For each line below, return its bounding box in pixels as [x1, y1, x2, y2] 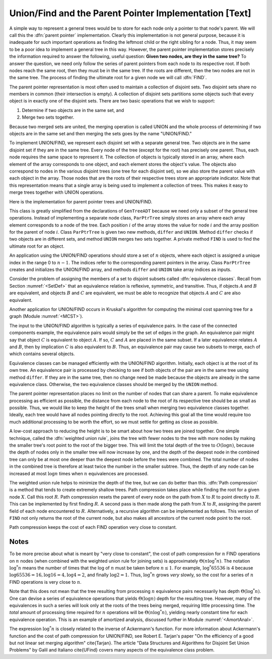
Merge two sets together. [22, 114, 75, 121]
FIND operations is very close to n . [9, 579, 82, 585]
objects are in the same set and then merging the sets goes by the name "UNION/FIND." [9, 131, 192, 137]
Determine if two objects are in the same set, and [22, 107, 124, 113]
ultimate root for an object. [9, 243, 65, 249]
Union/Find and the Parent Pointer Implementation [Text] [9, 8, 251, 19]
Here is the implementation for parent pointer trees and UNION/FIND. [9, 198, 153, 204]
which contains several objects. [9, 351, 75, 357]
